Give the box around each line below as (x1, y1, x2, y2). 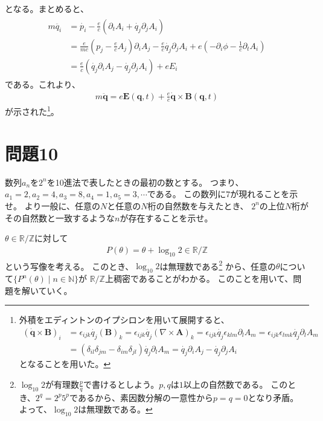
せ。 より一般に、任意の (5, 199, 100, 212)
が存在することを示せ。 (120, 211, 213, 224)
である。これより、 (5, 77, 81, 90)
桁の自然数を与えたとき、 (147, 199, 249, 212)
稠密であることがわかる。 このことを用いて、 (113, 272, 293, 285)
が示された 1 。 (5, 103, 59, 118)
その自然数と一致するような (5, 211, 115, 224)
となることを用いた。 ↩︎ (19, 357, 111, 370)
